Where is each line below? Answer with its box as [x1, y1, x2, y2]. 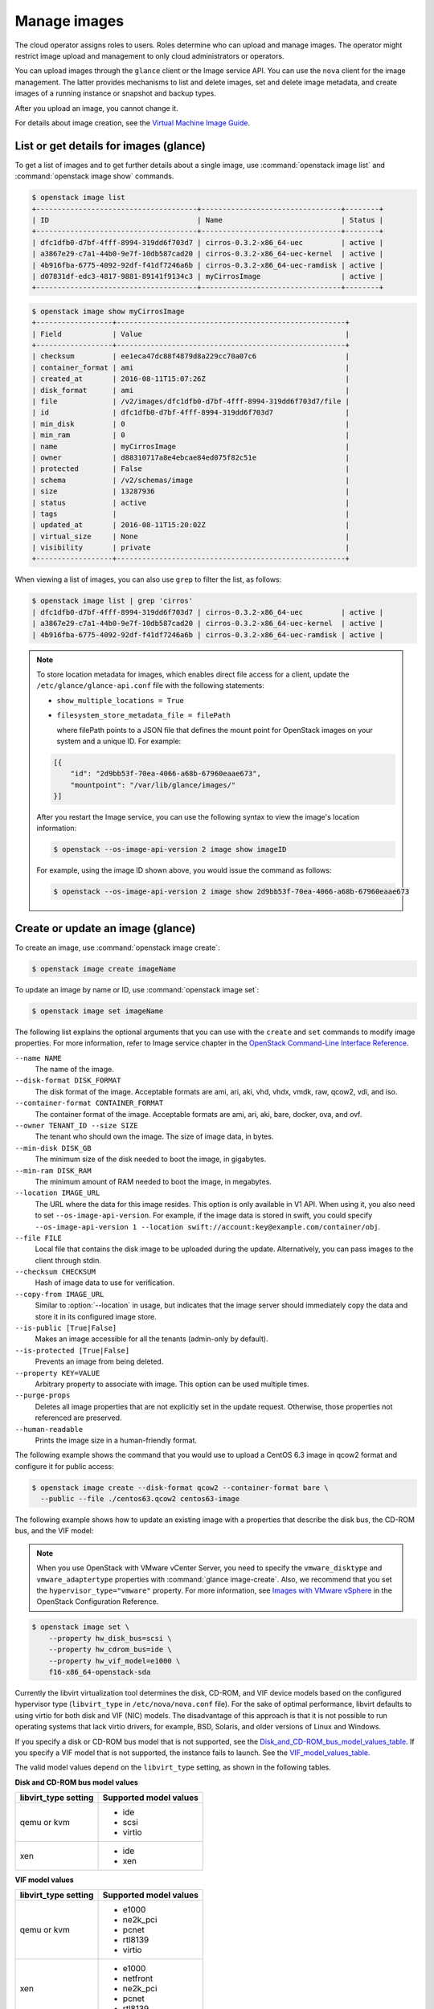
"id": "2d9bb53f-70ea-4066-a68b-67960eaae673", [70, 769, 261, 779]
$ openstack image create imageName [31, 964, 177, 973]
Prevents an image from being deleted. [35, 1356, 164, 1366]
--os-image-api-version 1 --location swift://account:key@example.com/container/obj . [35, 1221, 381, 1231]
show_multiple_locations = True [56, 696, 184, 705]
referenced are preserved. [35, 1413, 122, 1422]
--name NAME [14, 1054, 62, 1062]
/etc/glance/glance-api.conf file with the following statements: [36, 681, 264, 690]
